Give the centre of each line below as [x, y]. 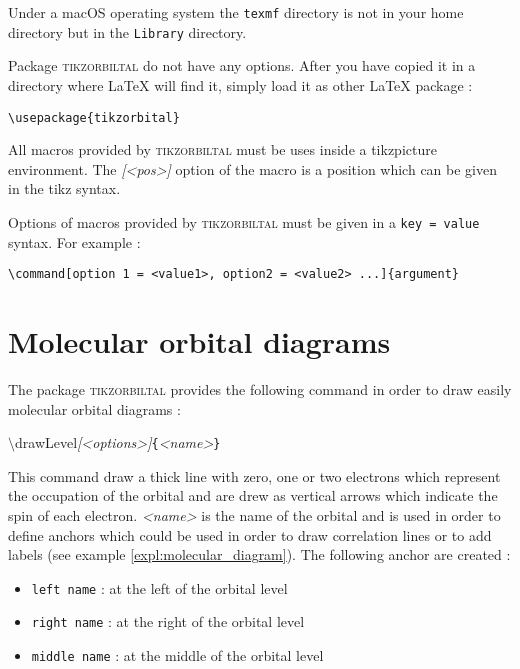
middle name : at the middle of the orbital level [177, 655]
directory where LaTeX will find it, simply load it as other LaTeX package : [240, 84]
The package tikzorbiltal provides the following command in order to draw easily [260, 388]
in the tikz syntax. [64, 188]
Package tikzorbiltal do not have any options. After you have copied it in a [242, 65]
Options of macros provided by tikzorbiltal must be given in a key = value [244, 221]
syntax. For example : [74, 241]
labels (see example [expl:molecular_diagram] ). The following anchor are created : [259, 554]
